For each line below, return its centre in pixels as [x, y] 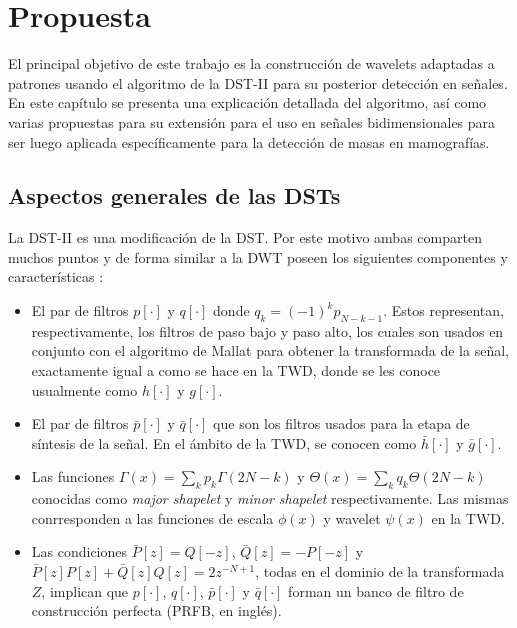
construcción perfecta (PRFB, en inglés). [156, 610]
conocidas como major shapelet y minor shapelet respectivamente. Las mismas [270, 498]
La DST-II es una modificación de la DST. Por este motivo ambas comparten [245, 237]
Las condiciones [79, 551]
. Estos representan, [443, 310]
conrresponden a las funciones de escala [152, 517]
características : [56, 276]
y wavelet [352, 517]
